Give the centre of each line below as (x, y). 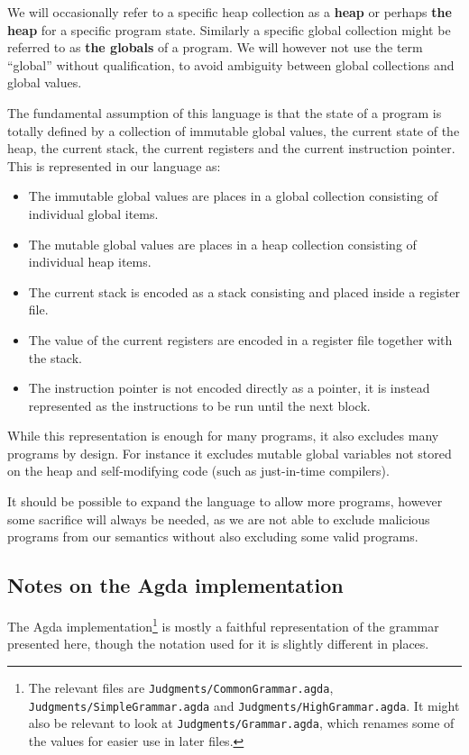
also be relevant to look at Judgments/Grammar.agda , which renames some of (241, 723)
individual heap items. (90, 262)
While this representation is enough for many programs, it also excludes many (223, 436)
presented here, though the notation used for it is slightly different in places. (218, 644)
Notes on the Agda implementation (175, 585)
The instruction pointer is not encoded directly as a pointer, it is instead (229, 388)
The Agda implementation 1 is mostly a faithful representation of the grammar (223, 625)
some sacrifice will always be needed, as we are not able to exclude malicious (219, 518)
